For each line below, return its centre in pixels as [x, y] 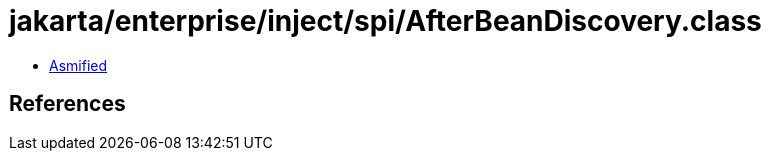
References [67, 104]
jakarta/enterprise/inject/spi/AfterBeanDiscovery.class [385, 21]
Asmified [78, 65]
